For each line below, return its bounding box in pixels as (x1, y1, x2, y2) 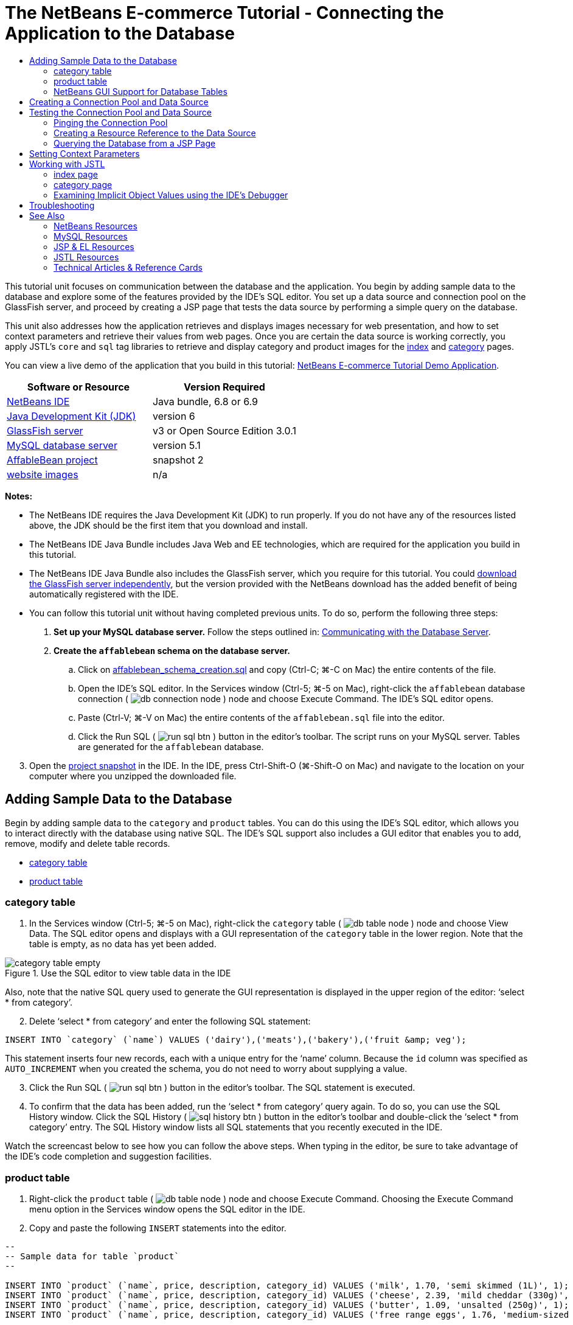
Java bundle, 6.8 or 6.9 (152, 395, 259, 408)
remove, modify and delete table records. (5, 838, 170, 849)
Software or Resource (27, 380, 130, 393)
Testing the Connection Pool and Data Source (29, 106, 212, 117)
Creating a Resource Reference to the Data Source (54, 127, 256, 138)
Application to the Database (5, 23, 235, 44)
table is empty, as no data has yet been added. (29, 939, 217, 950)
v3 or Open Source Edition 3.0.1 (152, 424, 296, 437)
